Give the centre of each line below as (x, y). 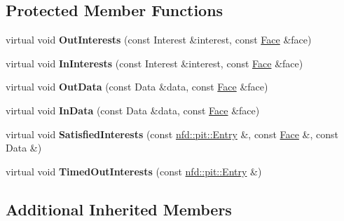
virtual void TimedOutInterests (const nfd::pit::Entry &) (134, 171)
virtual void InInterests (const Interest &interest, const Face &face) (154, 63)
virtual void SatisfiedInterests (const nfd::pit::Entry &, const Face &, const (172, 134)
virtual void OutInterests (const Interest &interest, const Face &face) (159, 40)
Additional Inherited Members (119, 209)
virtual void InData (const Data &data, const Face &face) (133, 110)
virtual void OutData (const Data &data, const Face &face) (137, 87)
